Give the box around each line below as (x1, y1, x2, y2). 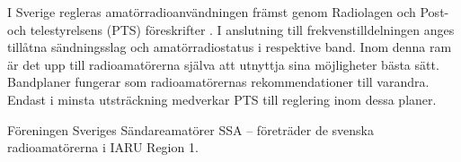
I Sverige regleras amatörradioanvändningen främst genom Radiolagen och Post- (7, 3, 449, 21)
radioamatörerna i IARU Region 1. (7, 138, 199, 157)
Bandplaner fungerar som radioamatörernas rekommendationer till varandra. (7, 72, 430, 91)
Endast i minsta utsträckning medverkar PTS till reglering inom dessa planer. (7, 90, 437, 108)
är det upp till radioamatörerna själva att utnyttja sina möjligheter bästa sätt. (7, 55, 439, 73)
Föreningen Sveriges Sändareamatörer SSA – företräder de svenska (7, 120, 375, 139)
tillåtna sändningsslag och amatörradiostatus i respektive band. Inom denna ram (7, 38, 452, 56)
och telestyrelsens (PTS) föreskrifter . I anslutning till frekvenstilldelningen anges (7, 20, 455, 38)
